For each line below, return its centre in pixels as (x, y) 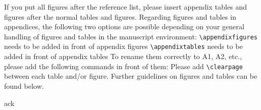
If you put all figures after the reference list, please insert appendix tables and (126, 7)
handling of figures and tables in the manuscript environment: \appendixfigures (131, 36)
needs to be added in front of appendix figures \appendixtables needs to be (123, 46)
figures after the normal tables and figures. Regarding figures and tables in (120, 16)
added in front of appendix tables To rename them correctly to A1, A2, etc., (123, 56)
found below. (24, 86)
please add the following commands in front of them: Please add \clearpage (124, 66)
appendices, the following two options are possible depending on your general (124, 26)
